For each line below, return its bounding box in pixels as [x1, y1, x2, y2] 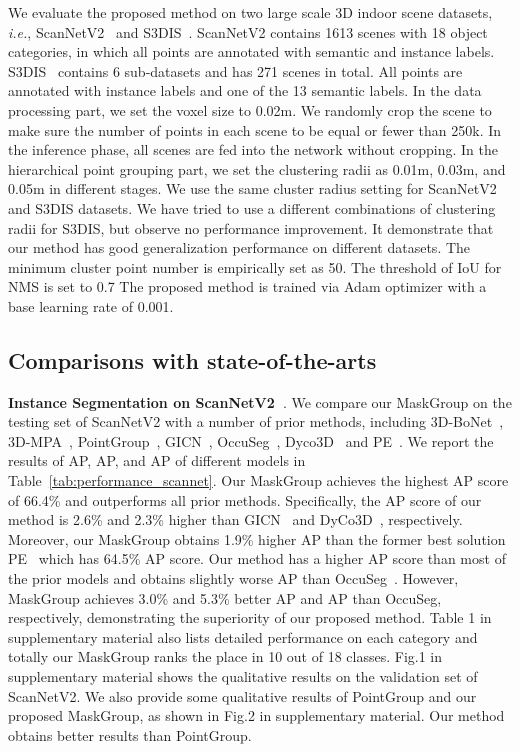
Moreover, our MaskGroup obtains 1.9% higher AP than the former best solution [8, 528, 506, 549]
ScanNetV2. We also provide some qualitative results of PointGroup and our [8, 685, 477, 706]
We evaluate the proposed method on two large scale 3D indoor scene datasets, [8, 2, 493, 22]
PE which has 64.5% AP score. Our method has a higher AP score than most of [8, 548, 506, 569]
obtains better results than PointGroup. [8, 724, 252, 745]
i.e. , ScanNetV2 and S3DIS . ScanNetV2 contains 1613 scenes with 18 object [8, 21, 488, 42]
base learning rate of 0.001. [8, 295, 174, 316]
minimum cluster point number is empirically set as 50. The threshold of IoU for [8, 256, 502, 277]
